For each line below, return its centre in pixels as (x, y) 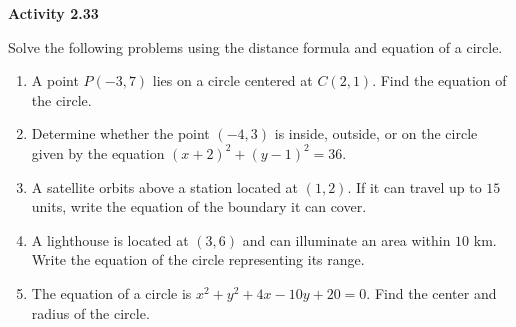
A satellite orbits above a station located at (165, 186)
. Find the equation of (439, 80)
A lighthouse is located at (110, 239)
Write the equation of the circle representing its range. (198, 259)
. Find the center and (431, 292)
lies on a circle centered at (232, 80)
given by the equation (98, 152)
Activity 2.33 (53, 13)
